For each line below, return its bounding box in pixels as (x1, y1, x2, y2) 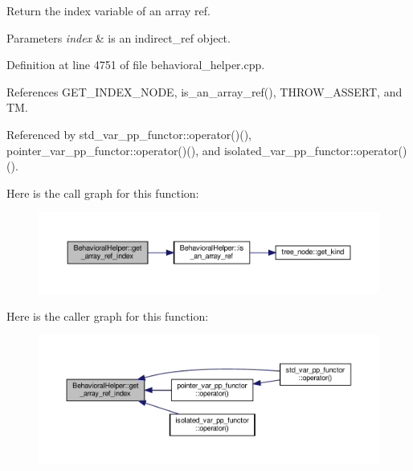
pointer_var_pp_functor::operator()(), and (6, 141, 221, 158)
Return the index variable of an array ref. (6, 2, 211, 18)
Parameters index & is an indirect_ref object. (6, 29, 231, 46)
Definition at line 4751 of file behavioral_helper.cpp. (6, 56, 265, 73)
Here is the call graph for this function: (6, 184, 199, 201)
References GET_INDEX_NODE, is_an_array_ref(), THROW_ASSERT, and (6, 83, 403, 100)
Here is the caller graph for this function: (6, 307, 209, 324)
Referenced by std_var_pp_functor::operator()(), (6, 125, 252, 142)
